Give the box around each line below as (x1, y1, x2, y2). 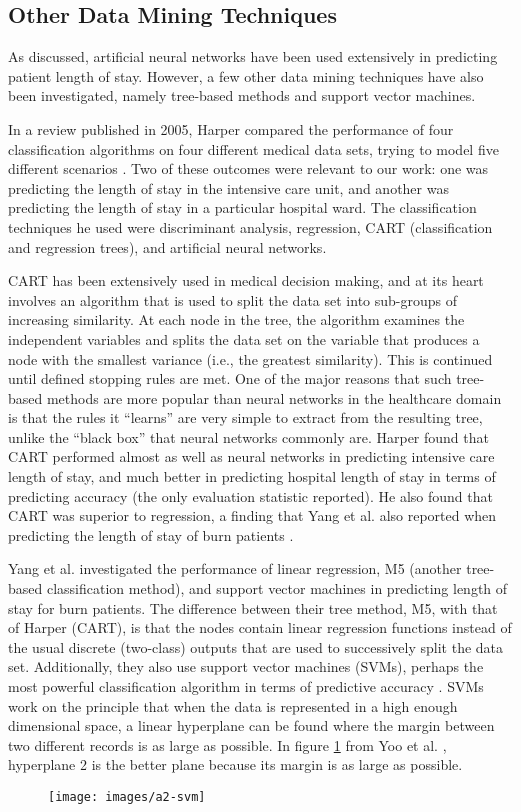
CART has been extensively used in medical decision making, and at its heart (8, 270, 484, 291)
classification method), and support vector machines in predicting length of (46, 578, 508, 599)
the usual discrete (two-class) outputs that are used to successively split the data (8, 636, 504, 657)
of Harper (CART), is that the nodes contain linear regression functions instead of (8, 617, 512, 638)
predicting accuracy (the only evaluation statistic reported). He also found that (8, 485, 493, 506)
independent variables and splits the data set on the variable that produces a (8, 328, 480, 349)
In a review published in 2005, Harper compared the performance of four (8, 118, 454, 139)
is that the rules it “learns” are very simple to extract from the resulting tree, (8, 407, 483, 428)
